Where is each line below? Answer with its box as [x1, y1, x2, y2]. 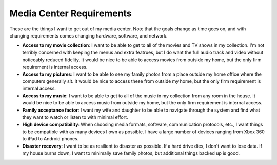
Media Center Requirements [9, 8, 132, 19]
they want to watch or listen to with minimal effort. [22, 114, 128, 120]
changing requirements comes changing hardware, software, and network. [9, 32, 168, 39]
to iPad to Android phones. [22, 136, 79, 142]
